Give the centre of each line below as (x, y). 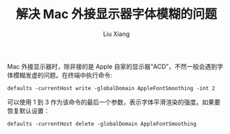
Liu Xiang (116, 34)
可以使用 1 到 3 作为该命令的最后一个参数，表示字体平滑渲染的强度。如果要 (114, 102)
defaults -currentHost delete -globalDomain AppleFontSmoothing (102, 124)
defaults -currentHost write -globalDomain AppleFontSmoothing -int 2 (111, 88)
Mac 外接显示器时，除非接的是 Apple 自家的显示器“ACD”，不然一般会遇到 (112, 66)
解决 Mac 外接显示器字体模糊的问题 (116, 14)
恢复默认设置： (28, 110)
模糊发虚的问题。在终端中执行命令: (63, 75)
